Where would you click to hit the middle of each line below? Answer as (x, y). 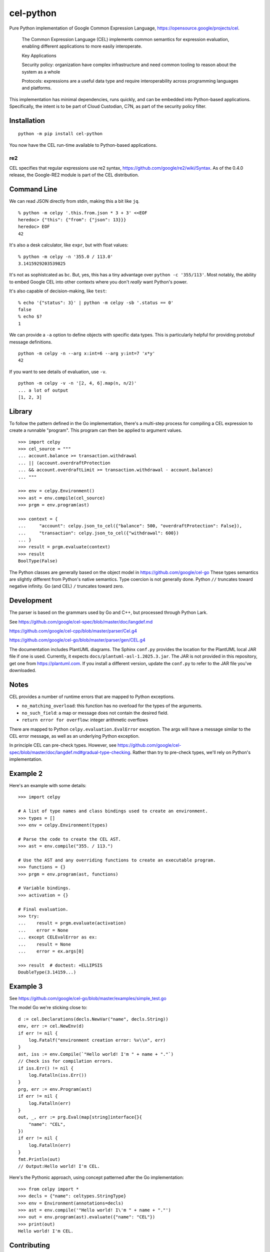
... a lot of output (43, 390)
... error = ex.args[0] (51, 951)
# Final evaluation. (43, 909)
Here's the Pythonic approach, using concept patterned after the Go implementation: (97, 1177)
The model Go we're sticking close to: (48, 1008)
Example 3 (26, 986)
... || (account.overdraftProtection (64, 463)
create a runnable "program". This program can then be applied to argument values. (96, 430)
